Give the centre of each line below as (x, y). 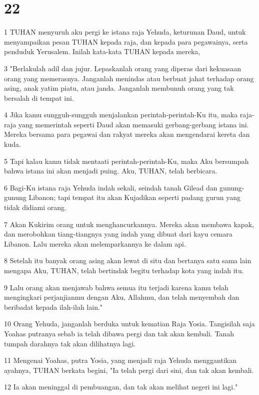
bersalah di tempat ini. (39, 97)
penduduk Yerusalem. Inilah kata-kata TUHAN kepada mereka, (102, 51)
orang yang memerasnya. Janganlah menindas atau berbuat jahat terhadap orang (129, 78)
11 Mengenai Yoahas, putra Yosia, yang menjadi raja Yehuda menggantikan (120, 360)
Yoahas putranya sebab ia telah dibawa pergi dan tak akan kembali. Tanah (119, 333)
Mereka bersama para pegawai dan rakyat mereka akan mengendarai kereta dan (127, 134)
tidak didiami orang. (35, 207)
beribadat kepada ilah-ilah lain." (53, 307)
